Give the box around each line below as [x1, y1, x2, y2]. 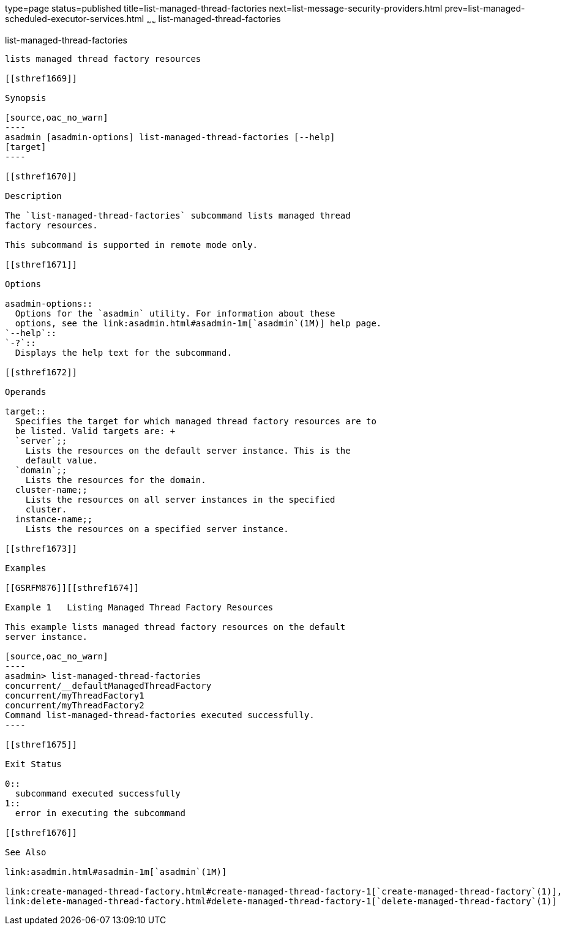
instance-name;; [15, 514, 93, 524]
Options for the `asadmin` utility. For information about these [15, 308, 335, 318]
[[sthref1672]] [5, 367, 78, 377]
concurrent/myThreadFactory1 [5, 690, 144, 700]
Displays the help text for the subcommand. [15, 347, 232, 358]
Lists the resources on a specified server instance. [25, 523, 289, 534]
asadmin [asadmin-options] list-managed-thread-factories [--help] [5, 132, 335, 142]
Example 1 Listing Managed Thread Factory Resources [5, 602, 274, 612]
